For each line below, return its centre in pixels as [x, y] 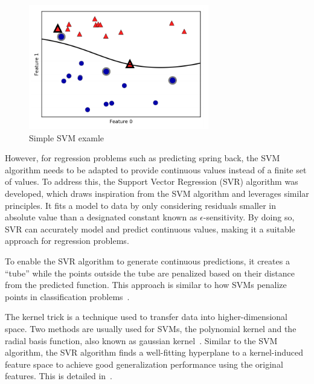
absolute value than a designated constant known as [101, 217]
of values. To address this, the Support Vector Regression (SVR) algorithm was [152, 181]
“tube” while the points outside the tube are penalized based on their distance [150, 273]
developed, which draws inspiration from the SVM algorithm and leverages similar [157, 193]
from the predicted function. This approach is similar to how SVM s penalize [146, 285]
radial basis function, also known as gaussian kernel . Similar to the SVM [141, 340]
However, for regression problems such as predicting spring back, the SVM [143, 158]
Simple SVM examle [67, 137]
